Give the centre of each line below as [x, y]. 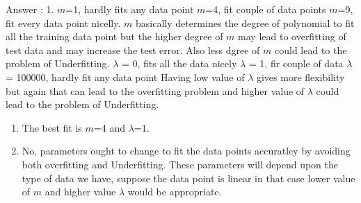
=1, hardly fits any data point [130, 9]
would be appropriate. [175, 192]
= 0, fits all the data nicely [179, 63]
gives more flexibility [300, 77]
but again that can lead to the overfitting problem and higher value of [155, 90]
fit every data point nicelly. [63, 23]
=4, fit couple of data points [266, 9]
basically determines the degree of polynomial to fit [245, 23]
